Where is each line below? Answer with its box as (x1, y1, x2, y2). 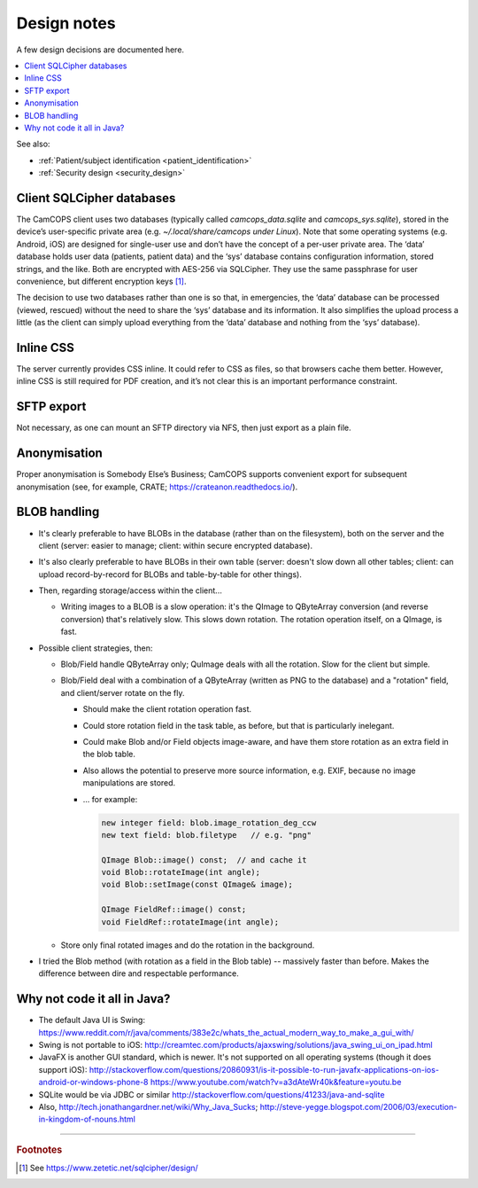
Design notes (16, 13, 116, 33)
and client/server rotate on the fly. (60, 687, 185, 698)
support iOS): (38, 1064, 88, 1075)
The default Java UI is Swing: (38, 1015, 146, 1026)
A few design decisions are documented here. (16, 44, 185, 55)
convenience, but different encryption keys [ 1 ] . (16, 276, 187, 286)
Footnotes (16, 1144, 63, 1156)
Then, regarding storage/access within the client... (38, 585, 223, 596)
